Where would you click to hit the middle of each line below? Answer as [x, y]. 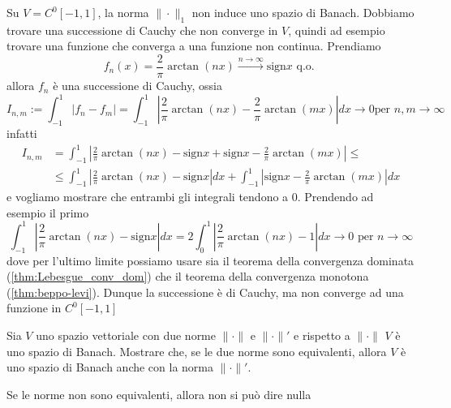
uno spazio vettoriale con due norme [126, 335]
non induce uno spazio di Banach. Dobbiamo [303, 12]
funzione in [34, 308]
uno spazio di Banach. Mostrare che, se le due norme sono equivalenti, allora [197, 351]
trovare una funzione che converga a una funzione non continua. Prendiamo [194, 46]
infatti [22, 133]
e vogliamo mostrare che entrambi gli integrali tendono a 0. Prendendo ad [190, 197]
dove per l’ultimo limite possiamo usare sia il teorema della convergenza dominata [210, 260]
